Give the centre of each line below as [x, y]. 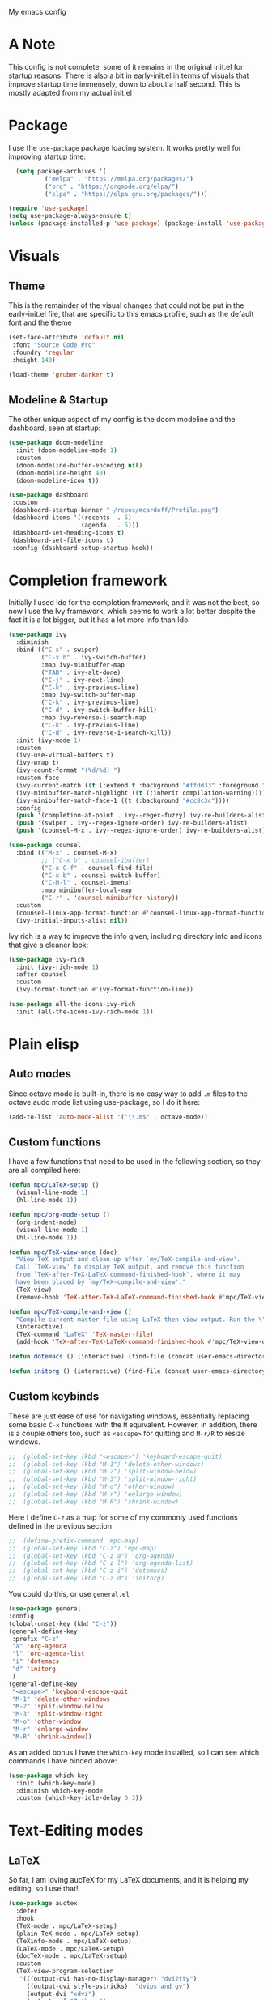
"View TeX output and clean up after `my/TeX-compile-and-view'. [128, 1260]
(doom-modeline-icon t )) [57, 480]
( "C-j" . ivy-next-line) [83, 680]
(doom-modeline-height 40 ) [61, 473]
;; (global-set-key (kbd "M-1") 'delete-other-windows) [106, 1464]
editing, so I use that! [43, 1889]
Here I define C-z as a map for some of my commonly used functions [123, 1517]
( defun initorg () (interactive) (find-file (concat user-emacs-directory [137, 1371]
